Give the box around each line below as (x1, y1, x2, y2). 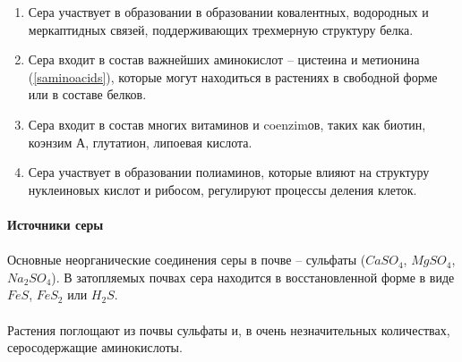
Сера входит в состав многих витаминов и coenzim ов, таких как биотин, (28, 114, 426, 133)
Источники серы (7, 215, 104, 233)
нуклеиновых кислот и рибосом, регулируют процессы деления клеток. (28, 180, 417, 198)
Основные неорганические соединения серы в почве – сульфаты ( (7, 250, 366, 269)
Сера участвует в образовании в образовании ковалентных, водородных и (28, 3, 429, 21)
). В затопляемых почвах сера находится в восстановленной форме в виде (51, 267, 455, 286)
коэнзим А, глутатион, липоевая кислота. (28, 132, 252, 151)
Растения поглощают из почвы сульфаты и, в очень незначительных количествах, (7, 320, 450, 339)
